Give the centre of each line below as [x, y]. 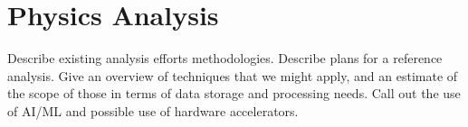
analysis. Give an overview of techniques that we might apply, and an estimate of [233, 75]
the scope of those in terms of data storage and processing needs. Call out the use [234, 93]
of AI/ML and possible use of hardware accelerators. [153, 110]
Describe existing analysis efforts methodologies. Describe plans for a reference [225, 58]
